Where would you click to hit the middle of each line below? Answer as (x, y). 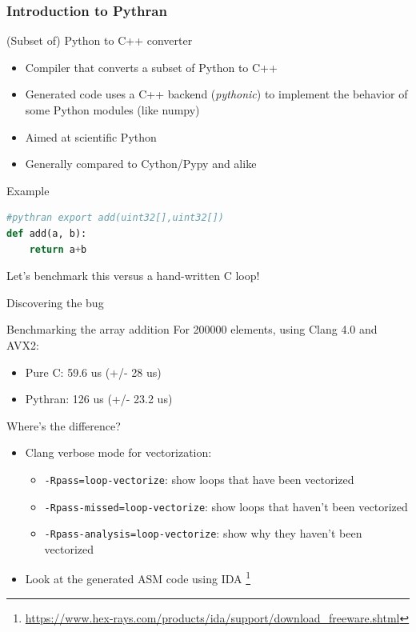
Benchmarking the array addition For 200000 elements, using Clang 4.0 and (192, 329)
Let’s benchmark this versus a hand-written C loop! (133, 276)
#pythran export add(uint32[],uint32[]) (116, 218)
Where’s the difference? (64, 425)
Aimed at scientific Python (91, 136)
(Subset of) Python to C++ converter (100, 40)
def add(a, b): (47, 233)
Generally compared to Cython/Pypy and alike (141, 164)
